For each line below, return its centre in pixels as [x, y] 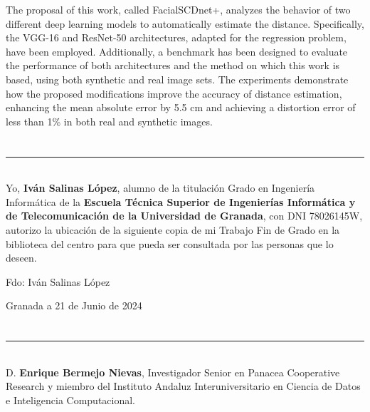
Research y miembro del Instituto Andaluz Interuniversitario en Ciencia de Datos [183, 386]
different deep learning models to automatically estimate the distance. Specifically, [185, 23]
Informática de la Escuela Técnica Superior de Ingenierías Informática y [181, 201]
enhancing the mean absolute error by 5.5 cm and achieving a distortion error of [181, 107]
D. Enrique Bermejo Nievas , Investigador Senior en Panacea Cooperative [173, 372]
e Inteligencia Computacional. [70, 400]
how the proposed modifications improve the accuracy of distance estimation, [174, 93]
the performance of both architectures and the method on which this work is [173, 65]
